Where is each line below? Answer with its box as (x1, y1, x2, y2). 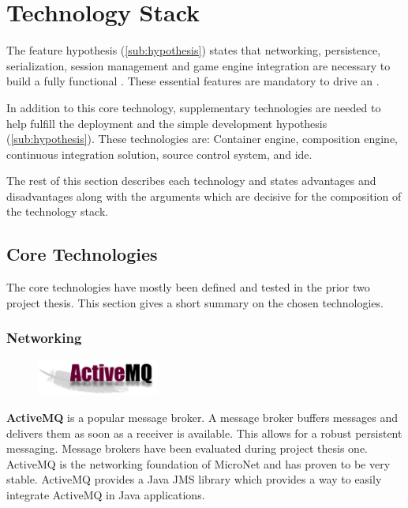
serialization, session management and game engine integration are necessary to (6, 57, 391, 73)
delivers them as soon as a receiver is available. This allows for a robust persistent (6, 424, 402, 441)
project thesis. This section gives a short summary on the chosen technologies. (6, 294, 384, 310)
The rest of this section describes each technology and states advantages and (6, 172, 376, 189)
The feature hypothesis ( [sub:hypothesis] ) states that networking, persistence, (6, 42, 381, 58)
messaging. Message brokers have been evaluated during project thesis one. (6, 440, 368, 457)
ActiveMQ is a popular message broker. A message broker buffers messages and (6, 408, 398, 425)
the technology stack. (6, 203, 109, 220)
